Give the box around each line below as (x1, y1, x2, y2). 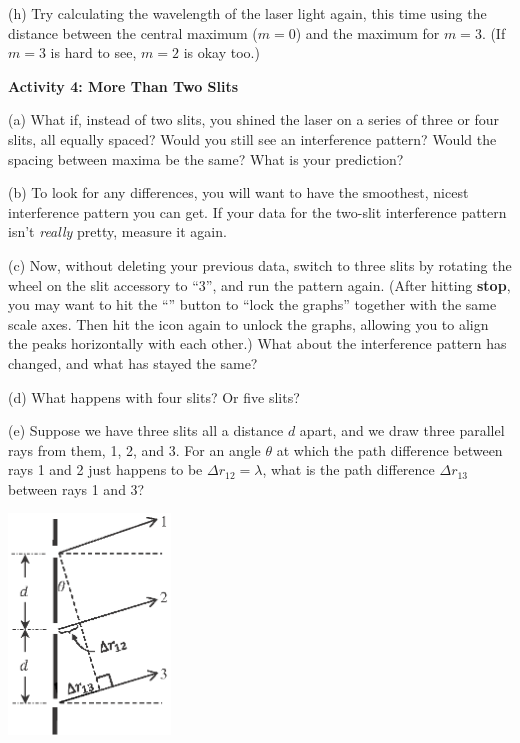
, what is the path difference (262, 459, 435, 480)
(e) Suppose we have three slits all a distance (8, 420, 284, 441)
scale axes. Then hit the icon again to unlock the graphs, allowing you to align (8, 313, 489, 334)
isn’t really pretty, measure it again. (8, 221, 227, 242)
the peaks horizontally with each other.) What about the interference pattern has (8, 333, 507, 354)
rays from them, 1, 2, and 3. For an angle (8, 439, 261, 460)
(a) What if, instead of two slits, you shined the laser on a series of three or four (8, 109, 500, 130)
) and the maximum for (295, 22, 440, 43)
